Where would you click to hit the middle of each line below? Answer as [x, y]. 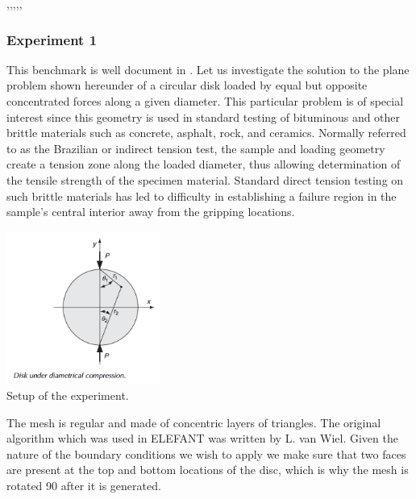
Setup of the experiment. [68, 395]
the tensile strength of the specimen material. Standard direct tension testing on [205, 179]
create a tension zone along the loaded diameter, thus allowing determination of [204, 164]
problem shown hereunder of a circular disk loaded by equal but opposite [187, 85]
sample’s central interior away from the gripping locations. [151, 212]
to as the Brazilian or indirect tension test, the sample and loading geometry [196, 148]
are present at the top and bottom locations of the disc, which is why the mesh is [208, 470]
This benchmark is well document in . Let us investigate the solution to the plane [208, 69]
